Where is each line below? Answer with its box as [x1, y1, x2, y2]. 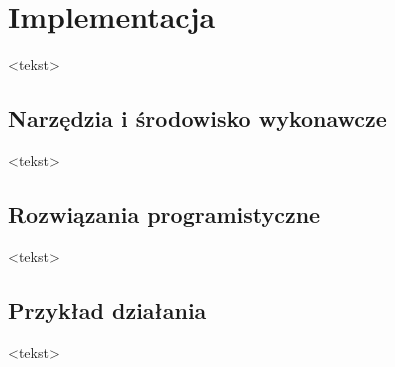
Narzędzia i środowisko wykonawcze [8, 103, 387, 134]
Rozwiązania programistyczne [8, 198, 321, 229]
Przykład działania [8, 294, 207, 325]
